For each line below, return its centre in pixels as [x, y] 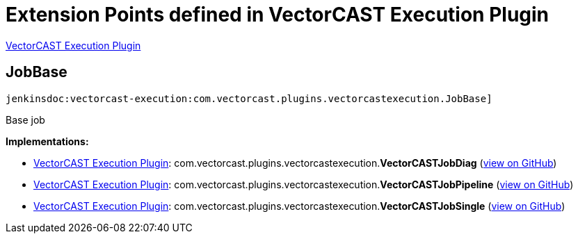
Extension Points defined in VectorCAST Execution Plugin [278, 15]
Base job [25, 119]
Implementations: [47, 141]
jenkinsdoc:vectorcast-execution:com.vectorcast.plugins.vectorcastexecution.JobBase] [249, 98]
